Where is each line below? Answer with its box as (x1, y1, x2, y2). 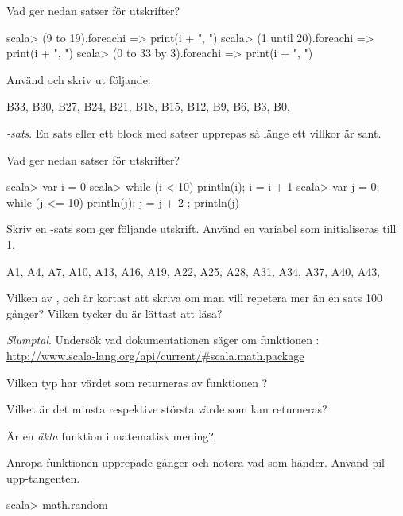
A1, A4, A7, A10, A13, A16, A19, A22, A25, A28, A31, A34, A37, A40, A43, (6, 262, 381, 279)
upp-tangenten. (6, 469, 80, 486)
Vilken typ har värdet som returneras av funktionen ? (6, 374, 268, 390)
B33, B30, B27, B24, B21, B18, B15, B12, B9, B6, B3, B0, (6, 98, 290, 114)
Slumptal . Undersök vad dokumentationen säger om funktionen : (6, 332, 320, 348)
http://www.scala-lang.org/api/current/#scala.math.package (6, 347, 304, 363)
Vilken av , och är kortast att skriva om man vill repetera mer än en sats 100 (6, 289, 382, 306)
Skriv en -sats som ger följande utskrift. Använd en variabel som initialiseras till (6, 220, 397, 237)
